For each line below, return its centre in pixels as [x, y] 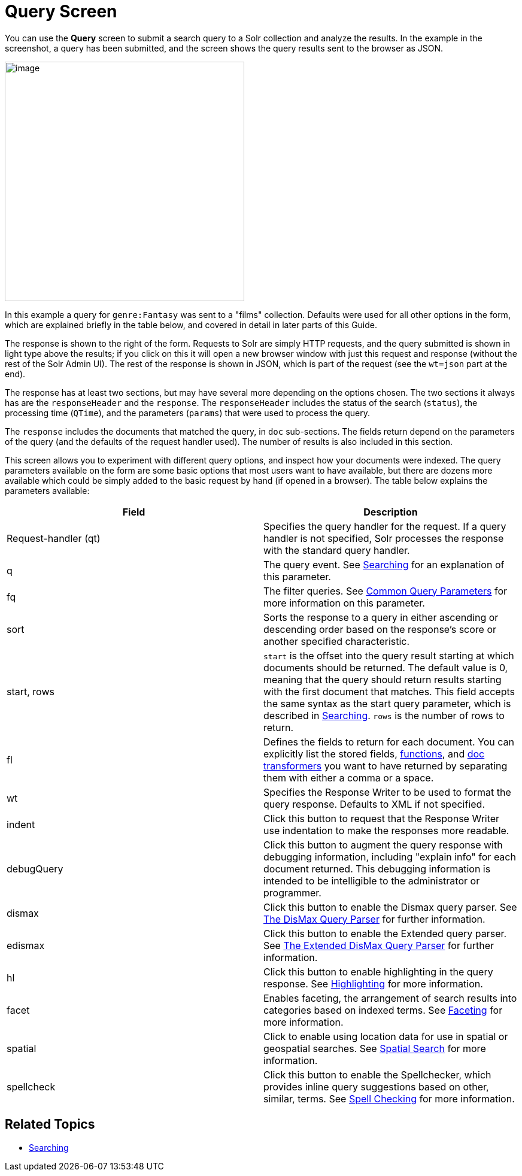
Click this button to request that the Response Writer [382, 818]
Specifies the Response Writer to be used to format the [387, 792]
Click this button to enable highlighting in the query [378, 972]
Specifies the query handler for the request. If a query [385, 526]
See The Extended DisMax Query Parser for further [379, 945]
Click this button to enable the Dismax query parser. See [390, 907]
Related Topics [50, 1125]
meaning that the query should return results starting [383, 679]
